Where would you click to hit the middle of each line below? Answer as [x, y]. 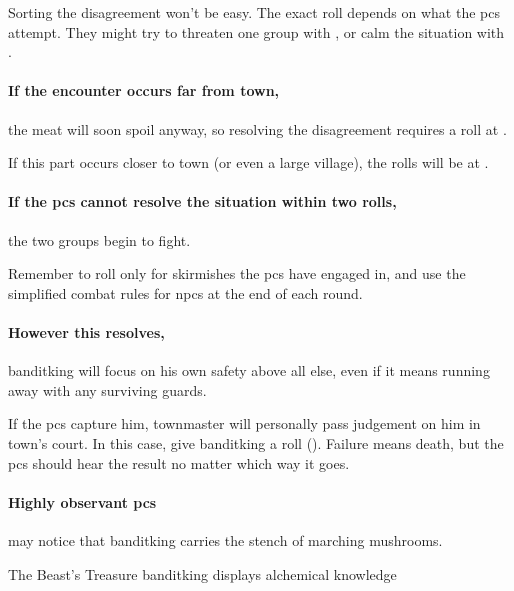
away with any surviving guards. [107, 389]
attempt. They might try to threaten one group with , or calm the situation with [256, 31]
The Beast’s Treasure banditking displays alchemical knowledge [202, 573]
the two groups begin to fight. [99, 239]
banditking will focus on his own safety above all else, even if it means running [249, 370]
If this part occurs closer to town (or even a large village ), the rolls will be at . [248, 162]
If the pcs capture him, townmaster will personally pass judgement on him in [244, 423]
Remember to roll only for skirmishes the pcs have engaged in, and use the [237, 273]
